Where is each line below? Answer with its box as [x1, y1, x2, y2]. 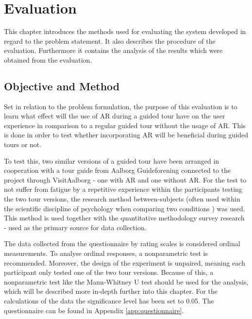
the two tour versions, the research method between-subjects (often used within [4, 194, 240, 204]
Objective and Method [4, 78, 120, 93]
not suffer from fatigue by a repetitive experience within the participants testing [4, 184, 242, 194]
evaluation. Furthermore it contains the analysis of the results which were [4, 45, 223, 55]
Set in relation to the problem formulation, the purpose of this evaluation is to [4, 101, 237, 111]
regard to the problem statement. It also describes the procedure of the [4, 35, 216, 46]
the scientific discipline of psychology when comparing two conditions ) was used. [4, 203, 245, 213]
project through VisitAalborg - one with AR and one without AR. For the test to [4, 174, 247, 185]
